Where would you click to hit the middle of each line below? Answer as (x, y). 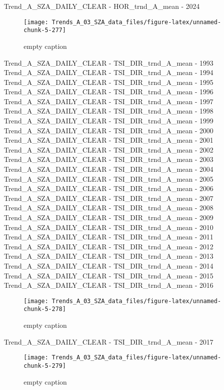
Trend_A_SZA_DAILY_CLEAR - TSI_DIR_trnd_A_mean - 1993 (109, 62)
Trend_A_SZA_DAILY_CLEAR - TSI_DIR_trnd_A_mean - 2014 (109, 265)
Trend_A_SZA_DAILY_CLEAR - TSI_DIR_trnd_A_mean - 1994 (109, 72)
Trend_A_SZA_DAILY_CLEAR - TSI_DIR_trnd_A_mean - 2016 (109, 285)
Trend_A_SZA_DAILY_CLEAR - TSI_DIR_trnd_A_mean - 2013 (109, 256)
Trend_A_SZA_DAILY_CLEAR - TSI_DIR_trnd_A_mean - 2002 (109, 149)
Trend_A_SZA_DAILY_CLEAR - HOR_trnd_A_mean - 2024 (102, 6)
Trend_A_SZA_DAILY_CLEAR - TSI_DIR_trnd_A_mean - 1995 (109, 82)
